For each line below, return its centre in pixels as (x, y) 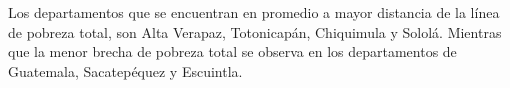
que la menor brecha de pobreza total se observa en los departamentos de (232, 51)
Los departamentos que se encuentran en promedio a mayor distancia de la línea (254, 12)
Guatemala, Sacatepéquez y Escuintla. (125, 70)
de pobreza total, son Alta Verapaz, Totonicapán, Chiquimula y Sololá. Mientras (255, 31)
